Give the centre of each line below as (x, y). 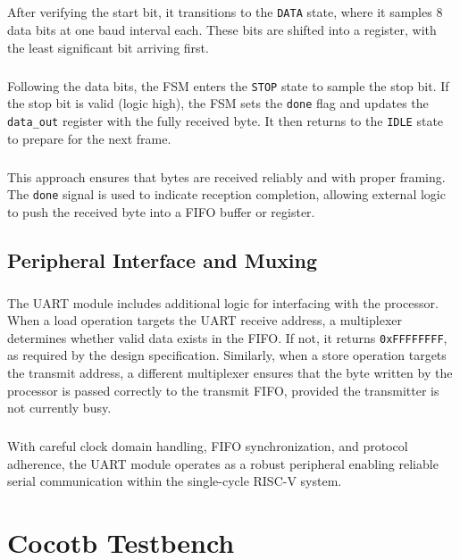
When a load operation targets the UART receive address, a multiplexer (205, 320)
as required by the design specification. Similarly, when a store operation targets (227, 355)
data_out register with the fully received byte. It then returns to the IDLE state (226, 120)
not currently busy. (59, 408)
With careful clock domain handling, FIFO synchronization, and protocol (208, 446)
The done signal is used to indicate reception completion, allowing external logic (226, 194)
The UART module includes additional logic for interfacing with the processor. (223, 302)
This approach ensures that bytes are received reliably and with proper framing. (226, 176)
